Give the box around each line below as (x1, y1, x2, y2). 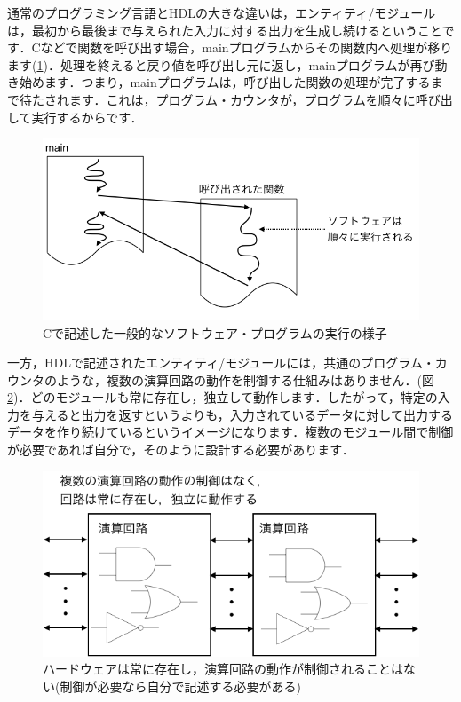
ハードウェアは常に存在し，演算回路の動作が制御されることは (43, 659, 403, 678)
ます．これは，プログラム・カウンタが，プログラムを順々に (68, 90, 416, 108)
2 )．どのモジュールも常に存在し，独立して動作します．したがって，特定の (7, 388, 438, 406)
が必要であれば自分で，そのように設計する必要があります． (7, 440, 354, 459)
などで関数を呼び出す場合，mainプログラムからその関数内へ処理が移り (40, 38, 453, 57)
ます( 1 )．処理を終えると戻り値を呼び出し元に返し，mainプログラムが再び (7, 55, 435, 74)
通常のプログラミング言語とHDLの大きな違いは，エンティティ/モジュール (7, 4, 436, 21)
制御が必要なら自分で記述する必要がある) (60, 677, 301, 696)
